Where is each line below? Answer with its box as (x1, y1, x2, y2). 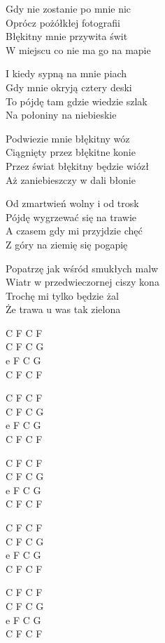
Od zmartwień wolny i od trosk (6, 196, 139, 211)
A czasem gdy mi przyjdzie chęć (6, 223, 143, 238)
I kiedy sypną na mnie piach (6, 66, 127, 81)
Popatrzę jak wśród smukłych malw (6, 260, 159, 275)
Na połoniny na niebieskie (6, 107, 117, 122)
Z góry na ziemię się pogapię (6, 237, 128, 251)
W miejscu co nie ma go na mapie (6, 42, 151, 57)
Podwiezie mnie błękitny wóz (6, 131, 130, 145)
